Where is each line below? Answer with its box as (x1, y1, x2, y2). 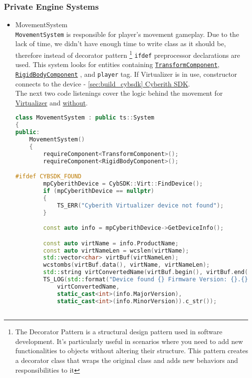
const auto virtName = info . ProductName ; (43, 240, 179, 247)
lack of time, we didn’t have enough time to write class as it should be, (15, 38, 226, 49)
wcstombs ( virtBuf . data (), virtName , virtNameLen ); (43, 261, 210, 269)
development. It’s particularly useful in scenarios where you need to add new (15, 336, 243, 346)
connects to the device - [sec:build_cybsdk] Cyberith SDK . (15, 78, 190, 88)
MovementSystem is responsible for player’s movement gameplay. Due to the (15, 29, 239, 39)
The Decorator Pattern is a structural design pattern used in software (15, 326, 222, 337)
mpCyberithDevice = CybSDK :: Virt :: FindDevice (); (43, 180, 203, 188)
